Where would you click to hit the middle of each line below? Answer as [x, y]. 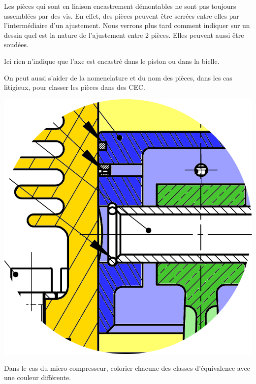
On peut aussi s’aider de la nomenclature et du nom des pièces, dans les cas [118, 77]
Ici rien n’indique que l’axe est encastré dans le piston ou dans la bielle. [112, 61]
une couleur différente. [38, 377]
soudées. [16, 44]
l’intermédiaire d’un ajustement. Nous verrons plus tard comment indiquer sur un [127, 25]
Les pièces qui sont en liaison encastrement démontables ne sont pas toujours [120, 6]
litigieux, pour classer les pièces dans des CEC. [75, 87]
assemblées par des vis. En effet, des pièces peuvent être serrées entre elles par [122, 15]
